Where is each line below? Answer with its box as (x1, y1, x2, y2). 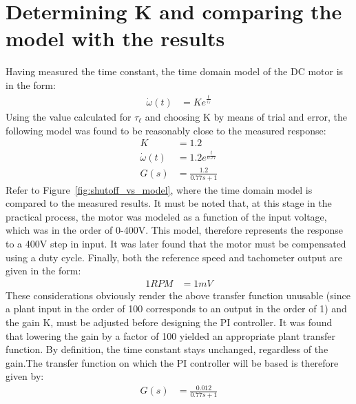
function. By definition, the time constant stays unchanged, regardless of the (6, 342, 328, 356)
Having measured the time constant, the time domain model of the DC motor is (6, 64, 344, 79)
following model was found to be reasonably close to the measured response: (6, 123, 326, 137)
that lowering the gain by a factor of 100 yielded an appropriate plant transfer (6, 328, 336, 343)
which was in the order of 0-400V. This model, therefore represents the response (6, 223, 343, 237)
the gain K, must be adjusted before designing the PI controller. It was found (6, 314, 333, 329)
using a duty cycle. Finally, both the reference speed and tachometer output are (6, 250, 342, 264)
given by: (6, 369, 44, 383)
